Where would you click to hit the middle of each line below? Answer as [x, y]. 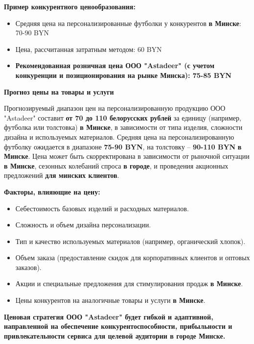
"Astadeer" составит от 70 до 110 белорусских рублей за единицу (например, [123, 117]
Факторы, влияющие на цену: [52, 191]
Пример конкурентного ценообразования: [70, 6]
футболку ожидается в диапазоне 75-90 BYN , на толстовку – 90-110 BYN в [123, 146]
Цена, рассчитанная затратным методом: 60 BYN [89, 49]
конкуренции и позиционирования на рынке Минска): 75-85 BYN [123, 75]
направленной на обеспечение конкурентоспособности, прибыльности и [118, 326]
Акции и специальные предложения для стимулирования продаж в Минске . [129, 283]
